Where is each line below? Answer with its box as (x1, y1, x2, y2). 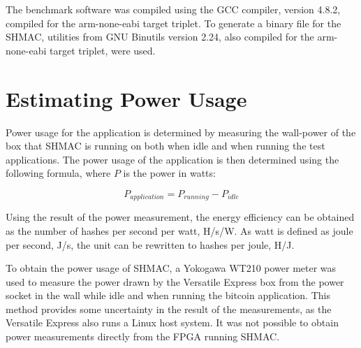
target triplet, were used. (49, 43, 156, 57)
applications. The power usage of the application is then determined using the (6, 152, 339, 166)
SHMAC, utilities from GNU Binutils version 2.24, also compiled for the (6, 29, 314, 44)
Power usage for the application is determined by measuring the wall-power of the (6, 124, 356, 139)
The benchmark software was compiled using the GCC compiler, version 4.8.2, (6, 2, 341, 16)
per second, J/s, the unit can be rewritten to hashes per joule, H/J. (6, 237, 295, 252)
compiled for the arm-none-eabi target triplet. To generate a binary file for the (6, 15, 341, 30)
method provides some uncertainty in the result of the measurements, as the (6, 301, 332, 316)
